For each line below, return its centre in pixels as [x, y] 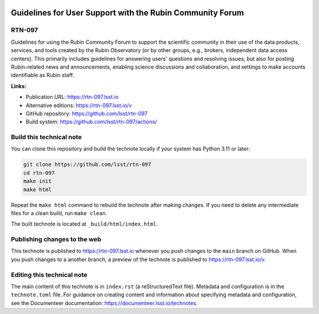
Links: [19, 86]
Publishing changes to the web [56, 239]
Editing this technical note [49, 274]
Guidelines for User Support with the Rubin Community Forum [128, 13]
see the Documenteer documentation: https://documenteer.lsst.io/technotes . [104, 303]
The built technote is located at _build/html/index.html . [84, 224]
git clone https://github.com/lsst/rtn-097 [87, 165]
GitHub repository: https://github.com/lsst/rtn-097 [87, 113]
